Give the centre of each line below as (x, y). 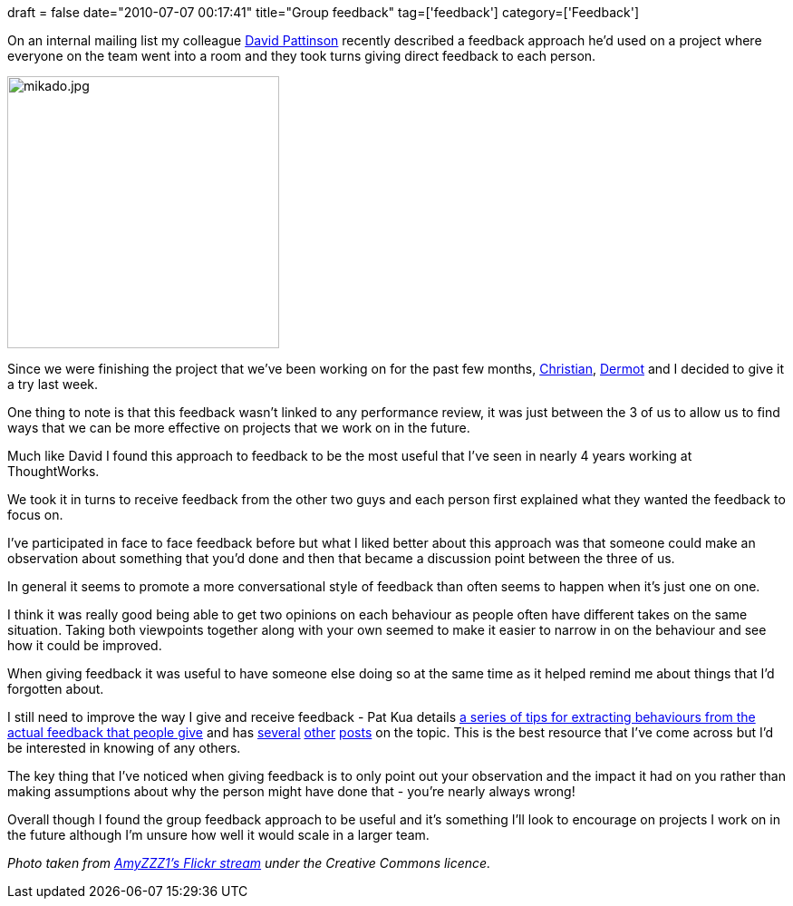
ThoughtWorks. (53, 471)
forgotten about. (56, 689)
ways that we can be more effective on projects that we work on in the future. (239, 428)
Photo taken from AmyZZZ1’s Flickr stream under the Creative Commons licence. (249, 863)
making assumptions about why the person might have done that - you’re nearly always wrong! (291, 791)
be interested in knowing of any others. (124, 748)
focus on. (35, 515)
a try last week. (53, 384)
